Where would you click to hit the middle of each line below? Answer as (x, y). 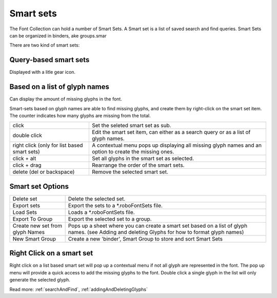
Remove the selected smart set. (130, 172)
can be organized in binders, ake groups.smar (58, 35)
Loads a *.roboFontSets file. (102, 212)
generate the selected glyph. (40, 280)
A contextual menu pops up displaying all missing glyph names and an (176, 145)
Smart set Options (39, 186)
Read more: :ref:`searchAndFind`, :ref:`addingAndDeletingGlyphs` (79, 289)
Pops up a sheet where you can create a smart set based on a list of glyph (158, 226)
